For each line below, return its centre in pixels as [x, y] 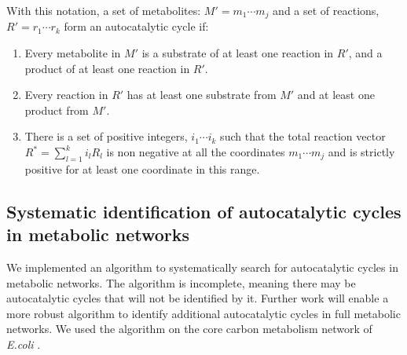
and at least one [336, 95]
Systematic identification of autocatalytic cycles [204, 211]
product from [57, 110]
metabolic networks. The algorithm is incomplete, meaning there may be [181, 282]
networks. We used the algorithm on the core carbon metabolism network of [189, 329]
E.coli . [24, 344]
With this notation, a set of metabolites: [104, 10]
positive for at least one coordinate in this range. [142, 168]
